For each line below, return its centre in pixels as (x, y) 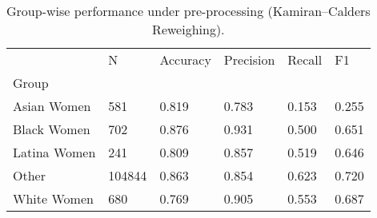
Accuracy (185, 59)
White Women (53, 198)
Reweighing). (188, 29)
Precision (249, 59)
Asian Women (52, 106)
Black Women (52, 129)
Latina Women (54, 152)
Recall (305, 59)
